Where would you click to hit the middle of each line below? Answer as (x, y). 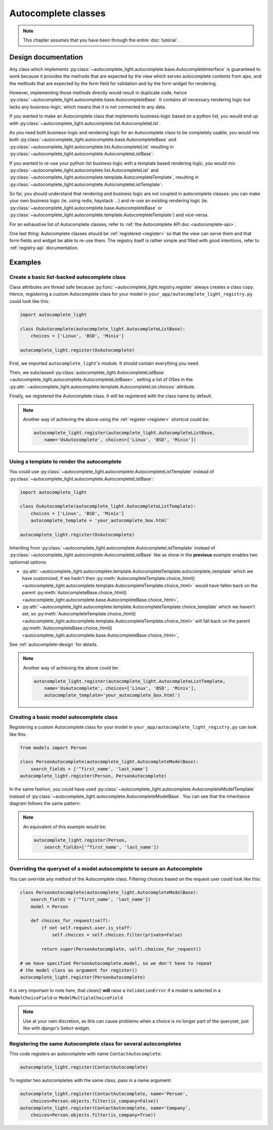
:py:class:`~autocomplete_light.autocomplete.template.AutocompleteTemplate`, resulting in (104, 177)
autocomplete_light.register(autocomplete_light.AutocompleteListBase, (124, 433)
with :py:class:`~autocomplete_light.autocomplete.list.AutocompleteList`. (85, 123)
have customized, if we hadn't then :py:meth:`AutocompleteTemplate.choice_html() (108, 578)
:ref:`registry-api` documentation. (44, 248)
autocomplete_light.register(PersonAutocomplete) (83, 977)
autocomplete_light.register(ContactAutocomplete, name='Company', (105, 1108)
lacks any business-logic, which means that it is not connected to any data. (88, 107)
